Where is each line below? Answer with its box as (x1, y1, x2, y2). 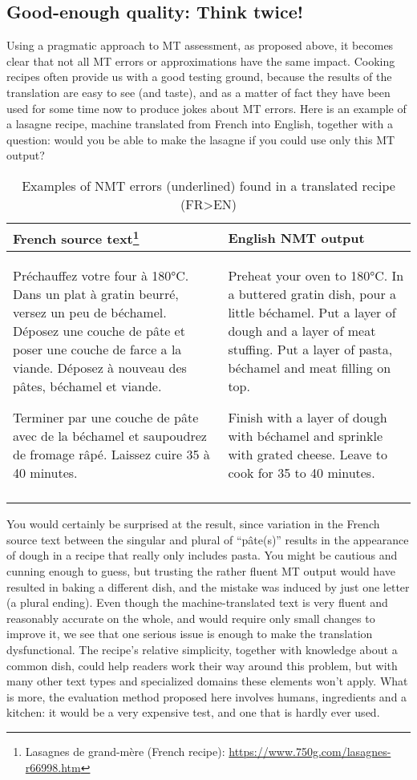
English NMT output (228, 228, 365, 247)
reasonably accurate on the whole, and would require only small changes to (6, 609, 375, 626)
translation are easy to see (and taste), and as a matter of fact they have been (6, 83, 391, 100)
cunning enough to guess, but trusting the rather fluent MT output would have (6, 563, 395, 580)
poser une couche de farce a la (13, 340, 182, 359)
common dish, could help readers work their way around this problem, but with (6, 657, 398, 673)
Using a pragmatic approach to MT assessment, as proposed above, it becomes (6, 37, 394, 54)
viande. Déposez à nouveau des (13, 358, 187, 378)
